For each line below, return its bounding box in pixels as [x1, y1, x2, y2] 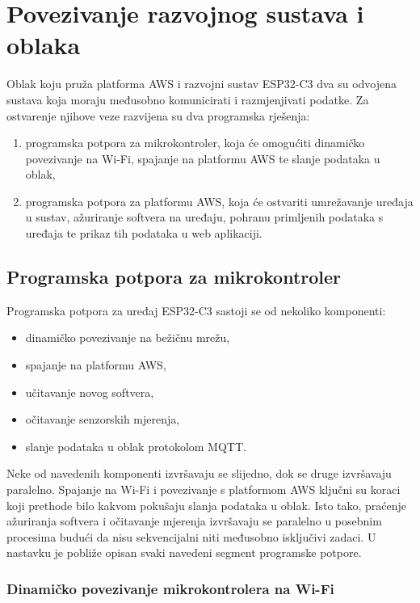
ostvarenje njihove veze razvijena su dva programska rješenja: [6, 107, 310, 124]
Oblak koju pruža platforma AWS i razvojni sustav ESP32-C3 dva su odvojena [6, 75, 397, 92]
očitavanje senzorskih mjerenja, [25, 411, 180, 428]
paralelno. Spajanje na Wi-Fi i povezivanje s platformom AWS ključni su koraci [6, 481, 401, 498]
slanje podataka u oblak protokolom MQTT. [25, 437, 246, 454]
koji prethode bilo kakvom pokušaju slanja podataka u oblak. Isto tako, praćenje [6, 496, 407, 513]
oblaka [6, 28, 81, 61]
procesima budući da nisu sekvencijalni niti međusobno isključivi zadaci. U [6, 528, 376, 545]
